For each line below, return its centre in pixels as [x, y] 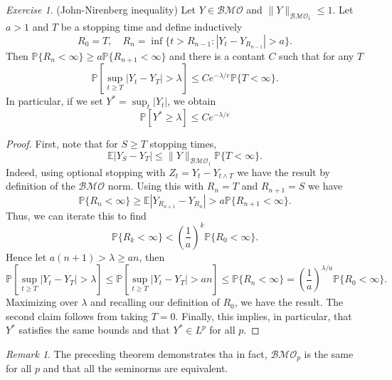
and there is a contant [217, 55]
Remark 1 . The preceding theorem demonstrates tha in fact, [137, 353]
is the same [329, 353]
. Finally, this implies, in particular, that [264, 315]
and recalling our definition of [155, 302]
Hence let [26, 256]
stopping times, [183, 144]
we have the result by [284, 171]
